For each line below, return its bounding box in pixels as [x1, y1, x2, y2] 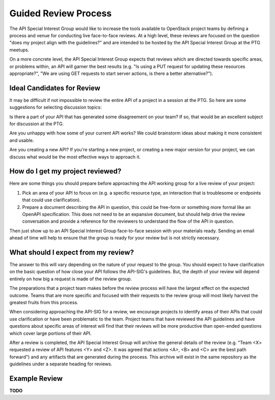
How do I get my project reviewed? [9, 167, 122, 176]
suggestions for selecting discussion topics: [9, 104, 102, 111]
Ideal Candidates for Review [9, 84, 100, 92]
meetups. [9, 46, 30, 53]
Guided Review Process [9, 8, 112, 19]
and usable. [9, 137, 34, 143]
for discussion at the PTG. [9, 120, 64, 127]
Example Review [9, 374, 63, 383]
